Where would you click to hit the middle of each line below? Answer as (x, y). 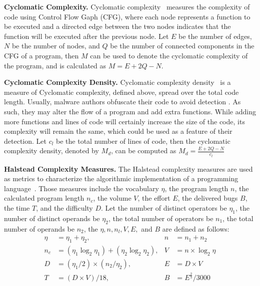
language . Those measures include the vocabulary (81, 188)
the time (17, 207)
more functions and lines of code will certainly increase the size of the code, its (124, 121)
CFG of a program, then (41, 55)
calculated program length (44, 198)
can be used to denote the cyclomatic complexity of (169, 55)
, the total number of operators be (161, 218)
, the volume (112, 198)
